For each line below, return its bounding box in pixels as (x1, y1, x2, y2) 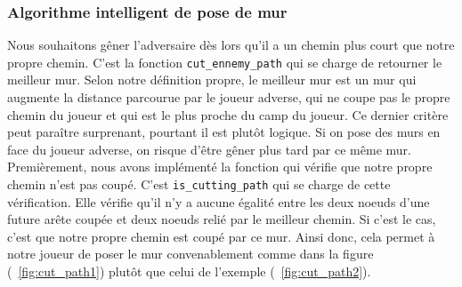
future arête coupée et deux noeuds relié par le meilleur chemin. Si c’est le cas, (7, 210, 436, 228)
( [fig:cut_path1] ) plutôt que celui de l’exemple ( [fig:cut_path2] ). (7, 262, 371, 281)
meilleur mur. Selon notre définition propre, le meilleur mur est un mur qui (7, 70, 417, 89)
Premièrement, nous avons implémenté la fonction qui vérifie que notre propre (7, 157, 433, 176)
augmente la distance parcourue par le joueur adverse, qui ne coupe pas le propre (7, 88, 450, 107)
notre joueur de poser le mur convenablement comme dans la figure (7, 244, 374, 263)
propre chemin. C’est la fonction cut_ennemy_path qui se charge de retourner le (7, 52, 442, 71)
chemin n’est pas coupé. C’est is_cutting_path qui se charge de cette (7, 175, 391, 194)
